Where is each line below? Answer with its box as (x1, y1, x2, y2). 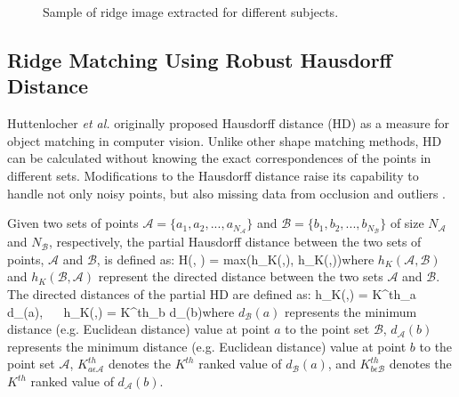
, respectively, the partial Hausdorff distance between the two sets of (48, 232, 422, 251)
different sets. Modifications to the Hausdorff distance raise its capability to (7, 166, 419, 184)
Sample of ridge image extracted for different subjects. (43, 3, 339, 20)
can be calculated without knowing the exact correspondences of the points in (7, 149, 431, 167)
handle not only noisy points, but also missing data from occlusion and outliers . (7, 183, 447, 202)
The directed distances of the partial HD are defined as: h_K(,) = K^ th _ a (7, 285, 416, 304)
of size (390, 214, 424, 232)
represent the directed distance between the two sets (98, 267, 383, 286)
